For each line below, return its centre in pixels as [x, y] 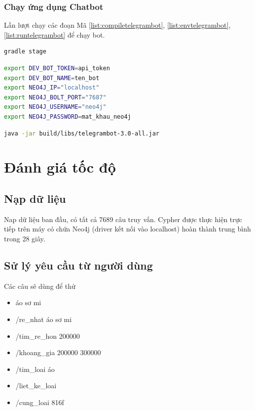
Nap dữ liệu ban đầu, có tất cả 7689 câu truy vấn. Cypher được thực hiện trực [123, 219]
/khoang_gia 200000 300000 [58, 352]
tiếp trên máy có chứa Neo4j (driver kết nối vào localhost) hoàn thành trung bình [127, 229]
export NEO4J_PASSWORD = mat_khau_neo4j [68, 116]
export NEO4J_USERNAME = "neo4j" [55, 107]
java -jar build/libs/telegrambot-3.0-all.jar [82, 133]
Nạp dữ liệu [35, 198]
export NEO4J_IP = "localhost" [52, 88]
